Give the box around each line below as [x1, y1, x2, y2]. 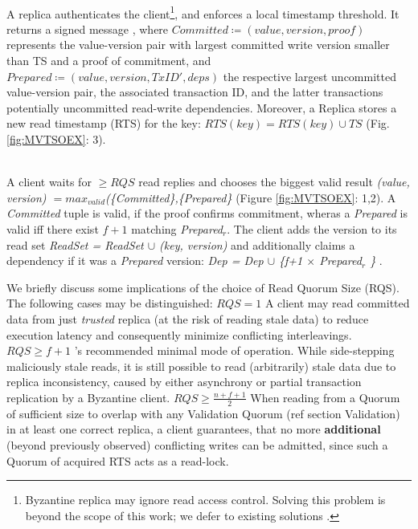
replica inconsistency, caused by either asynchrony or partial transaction [6, 373, 362, 390]
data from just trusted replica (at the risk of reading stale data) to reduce [6, 310, 369, 327]
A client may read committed [264, 295, 410, 311]
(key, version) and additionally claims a [159, 236, 355, 253]
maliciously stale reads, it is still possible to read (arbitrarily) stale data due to [6, 357, 396, 374]
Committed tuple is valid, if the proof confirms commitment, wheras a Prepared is [6, 205, 408, 222]
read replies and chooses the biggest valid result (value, [138, 173, 410, 190]
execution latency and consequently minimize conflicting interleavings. [6, 326, 352, 343]
